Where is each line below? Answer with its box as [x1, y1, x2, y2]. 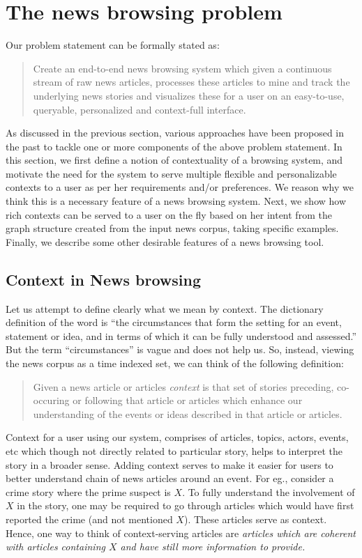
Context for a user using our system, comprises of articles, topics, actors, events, [6, 430, 349, 444]
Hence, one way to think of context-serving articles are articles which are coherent [6, 525, 356, 540]
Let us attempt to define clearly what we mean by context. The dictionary [6, 301, 324, 316]
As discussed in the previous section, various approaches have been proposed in [6, 125, 344, 140]
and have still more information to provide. [120, 539, 306, 554]
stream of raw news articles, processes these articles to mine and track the [33, 75, 350, 89]
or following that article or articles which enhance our [73, 393, 303, 408]
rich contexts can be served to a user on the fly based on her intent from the [6, 207, 332, 222]
